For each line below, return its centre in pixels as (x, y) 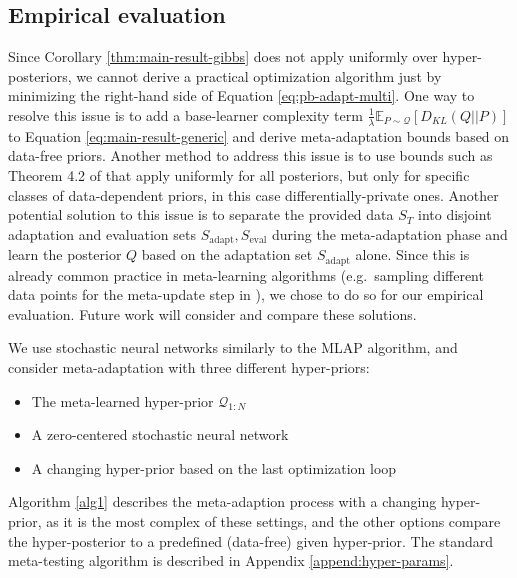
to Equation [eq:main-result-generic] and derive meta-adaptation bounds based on (259, 135)
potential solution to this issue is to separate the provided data (201, 214)
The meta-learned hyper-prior (122, 400)
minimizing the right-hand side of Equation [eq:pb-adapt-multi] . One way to (241, 95)
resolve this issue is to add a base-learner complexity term (185, 114)
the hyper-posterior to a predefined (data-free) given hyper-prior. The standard (251, 540)
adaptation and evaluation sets (102, 233)
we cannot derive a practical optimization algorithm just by (259, 75)
